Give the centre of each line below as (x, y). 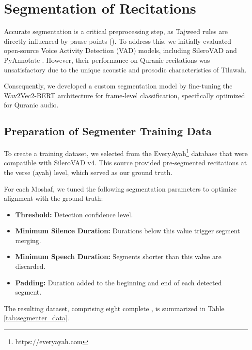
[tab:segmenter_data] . (37, 318)
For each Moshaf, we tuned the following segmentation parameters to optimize (120, 188)
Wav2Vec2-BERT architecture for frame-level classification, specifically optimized (125, 95)
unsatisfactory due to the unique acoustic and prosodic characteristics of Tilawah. (125, 69)
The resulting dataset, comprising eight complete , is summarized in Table (114, 308)
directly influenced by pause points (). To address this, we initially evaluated (118, 41)
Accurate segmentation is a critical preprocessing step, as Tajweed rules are (116, 31)
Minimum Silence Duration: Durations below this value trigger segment (128, 231)
